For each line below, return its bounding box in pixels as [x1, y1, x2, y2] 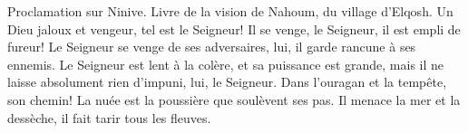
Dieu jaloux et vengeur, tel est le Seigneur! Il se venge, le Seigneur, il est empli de [7, 19, 461, 38]
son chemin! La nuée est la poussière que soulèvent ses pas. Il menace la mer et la [7, 90, 461, 109]
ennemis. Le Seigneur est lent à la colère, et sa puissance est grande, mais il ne [7, 54, 444, 73]
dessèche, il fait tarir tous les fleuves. [7, 108, 211, 127]
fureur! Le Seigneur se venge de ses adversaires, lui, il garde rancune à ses [7, 37, 416, 56]
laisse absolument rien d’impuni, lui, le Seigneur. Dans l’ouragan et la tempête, [7, 72, 447, 91]
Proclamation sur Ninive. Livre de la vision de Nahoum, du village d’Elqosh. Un [7, 2, 453, 20]
